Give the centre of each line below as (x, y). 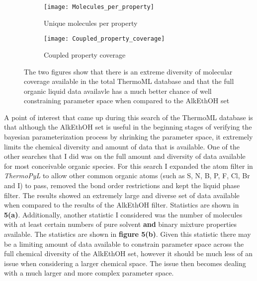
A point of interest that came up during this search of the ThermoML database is (128, 117)
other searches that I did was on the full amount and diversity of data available (125, 156)
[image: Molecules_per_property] (99, 7)
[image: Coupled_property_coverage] (104, 39)
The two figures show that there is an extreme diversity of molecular (128, 71)
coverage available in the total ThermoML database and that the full (129, 81)
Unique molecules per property (91, 23)
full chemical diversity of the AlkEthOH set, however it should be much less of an (128, 253)
